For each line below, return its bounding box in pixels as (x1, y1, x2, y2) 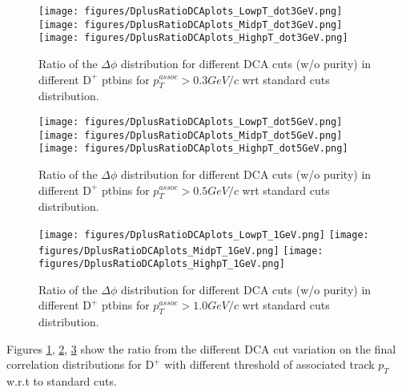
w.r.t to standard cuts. (6, 373, 117, 390)
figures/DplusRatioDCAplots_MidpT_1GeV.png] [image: (38, 244, 324, 257)
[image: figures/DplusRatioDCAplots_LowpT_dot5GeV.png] (38, 115, 343, 127)
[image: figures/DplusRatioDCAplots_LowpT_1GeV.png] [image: (38, 228, 369, 240)
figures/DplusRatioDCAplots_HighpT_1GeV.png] (38, 258, 285, 270)
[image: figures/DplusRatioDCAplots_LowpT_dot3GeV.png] (38, 6, 343, 17)
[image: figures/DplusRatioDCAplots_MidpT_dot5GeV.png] (38, 129, 343, 141)
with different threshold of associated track (164, 356, 375, 373)
